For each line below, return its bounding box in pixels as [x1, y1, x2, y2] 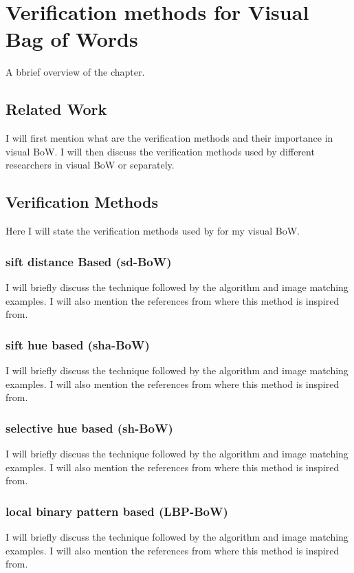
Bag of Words [5, 25, 138, 53]
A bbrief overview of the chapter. [5, 65, 145, 79]
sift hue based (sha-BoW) [5, 336, 150, 353]
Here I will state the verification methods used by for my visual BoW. [5, 224, 300, 238]
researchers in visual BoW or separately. [5, 158, 175, 172]
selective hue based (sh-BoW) [5, 419, 173, 436]
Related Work [5, 98, 107, 120]
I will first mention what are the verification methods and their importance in [5, 131, 333, 145]
